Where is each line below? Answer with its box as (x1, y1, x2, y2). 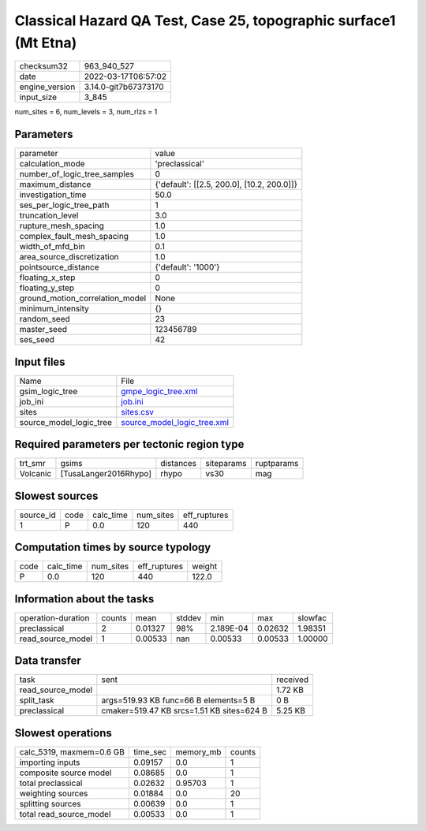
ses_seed (19, 334, 55, 345)
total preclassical (19, 777, 83, 788)
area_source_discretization (19, 252, 119, 263)
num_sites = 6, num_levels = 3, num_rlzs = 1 (14, 107, 158, 117)
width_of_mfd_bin (19, 241, 86, 252)
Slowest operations (14, 726, 112, 740)
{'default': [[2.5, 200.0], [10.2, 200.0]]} (155, 179, 298, 190)
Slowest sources (14, 489, 99, 502)
